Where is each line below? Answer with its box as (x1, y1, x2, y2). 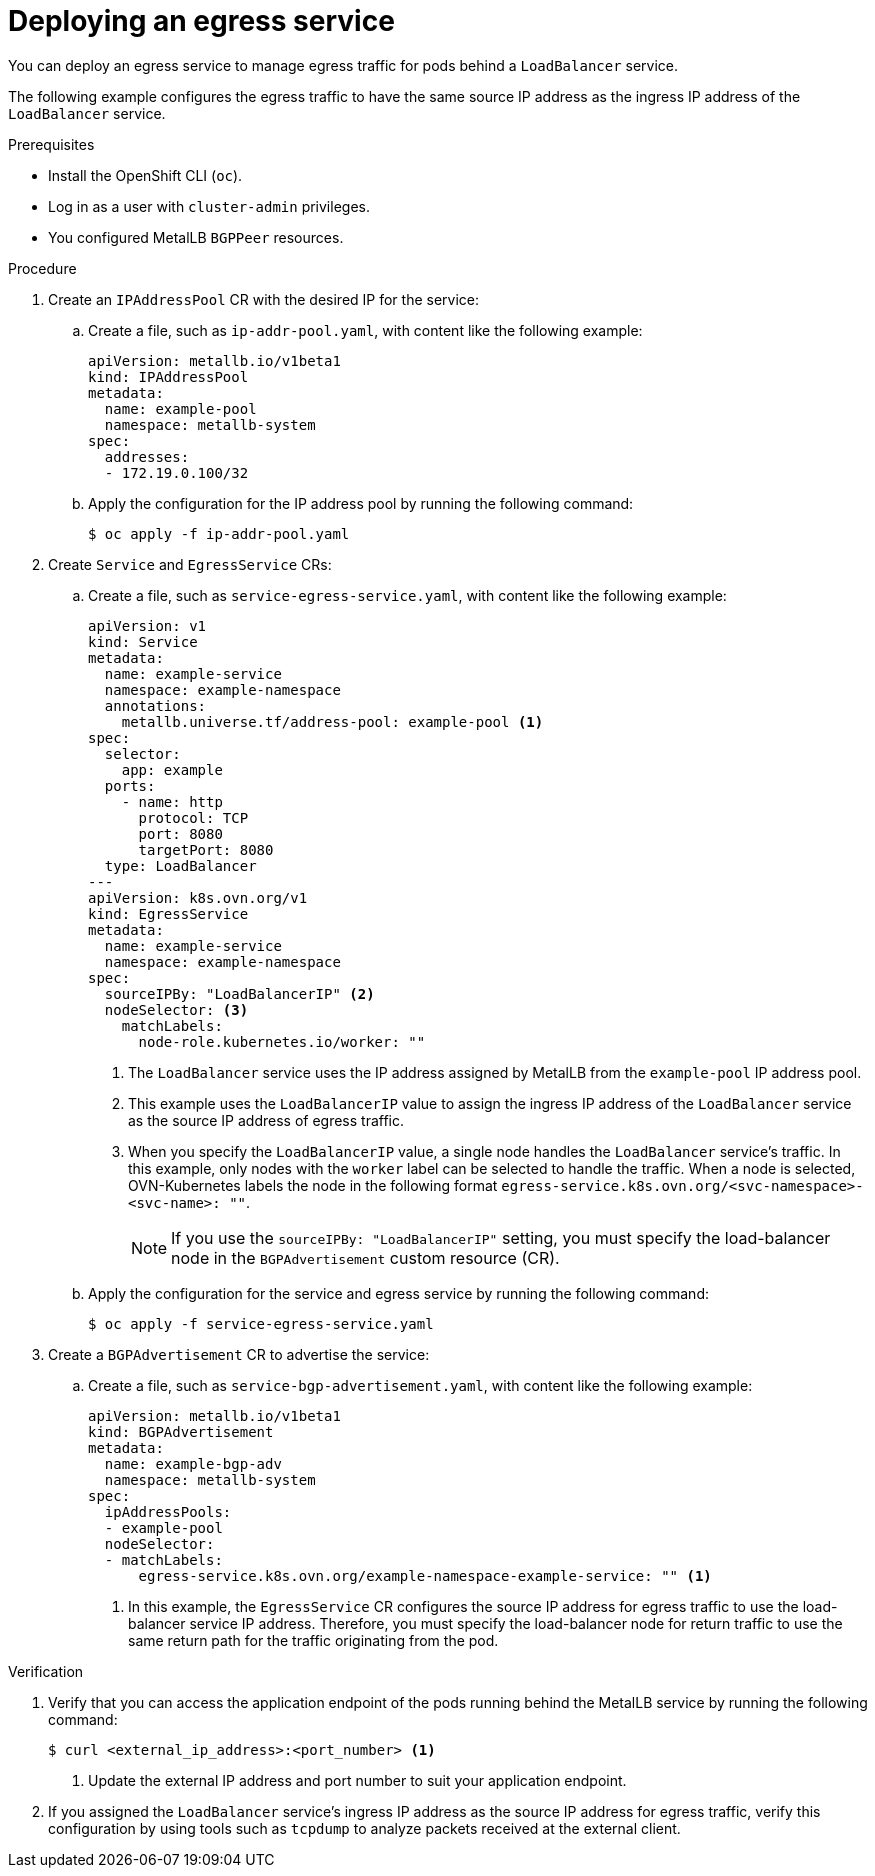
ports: (104, 777, 156, 794)
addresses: (104, 448, 190, 465)
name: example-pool (104, 400, 257, 417)
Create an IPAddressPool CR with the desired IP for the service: (48, 290, 480, 308)
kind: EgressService (88, 905, 249, 922)
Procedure (8, 259, 77, 277)
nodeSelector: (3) (104, 1001, 249, 1018)
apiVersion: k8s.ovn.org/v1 (88, 889, 308, 906)
